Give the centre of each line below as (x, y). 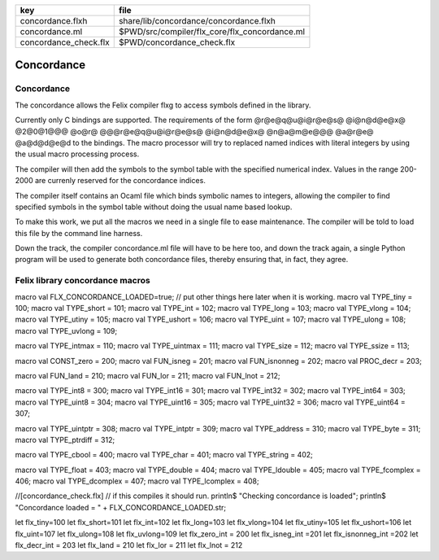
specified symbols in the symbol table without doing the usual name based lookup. (154, 207)
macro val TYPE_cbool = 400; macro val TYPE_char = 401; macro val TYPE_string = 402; (164, 455)
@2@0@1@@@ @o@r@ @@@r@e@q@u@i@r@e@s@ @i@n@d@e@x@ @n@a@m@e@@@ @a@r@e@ (194, 131)
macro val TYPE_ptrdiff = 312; (65, 440)
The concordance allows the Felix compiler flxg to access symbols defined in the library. (163, 105)
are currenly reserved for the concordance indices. (120, 181)
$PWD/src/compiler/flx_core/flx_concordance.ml (211, 31)
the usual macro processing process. (77, 154)
